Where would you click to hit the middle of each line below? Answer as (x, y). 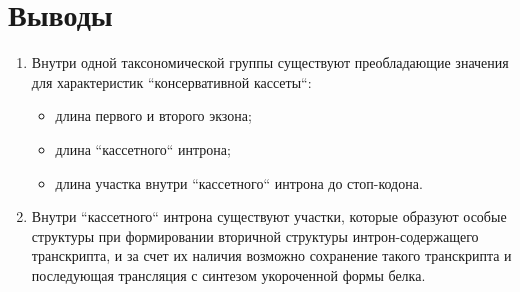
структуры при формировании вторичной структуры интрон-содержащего (255, 235)
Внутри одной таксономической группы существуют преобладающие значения (270, 62)
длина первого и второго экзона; (153, 115)
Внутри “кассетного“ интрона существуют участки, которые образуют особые (269, 216)
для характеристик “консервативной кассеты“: (171, 81)
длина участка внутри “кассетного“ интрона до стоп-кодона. (239, 182)
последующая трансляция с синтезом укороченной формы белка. (228, 274)
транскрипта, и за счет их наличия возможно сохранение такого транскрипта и (271, 255)
